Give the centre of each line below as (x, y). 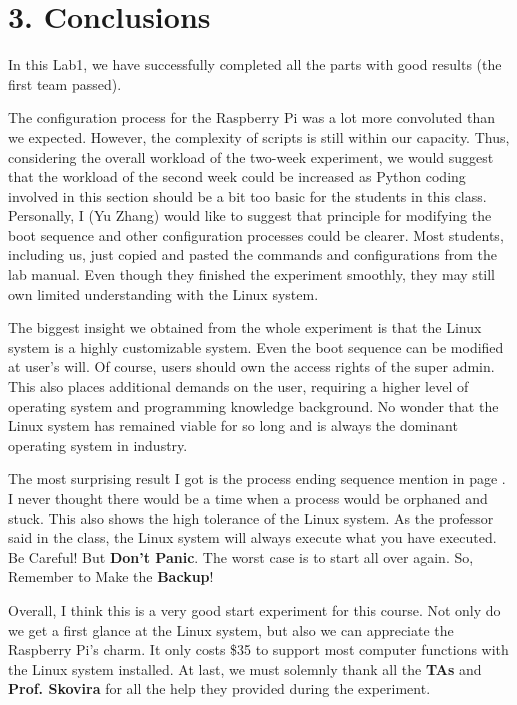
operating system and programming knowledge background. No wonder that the (253, 405)
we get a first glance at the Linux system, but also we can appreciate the (231, 629)
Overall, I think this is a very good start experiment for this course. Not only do (254, 609)
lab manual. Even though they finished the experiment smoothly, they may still (252, 274)
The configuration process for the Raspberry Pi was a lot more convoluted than (252, 117)
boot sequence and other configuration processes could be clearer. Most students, (256, 234)
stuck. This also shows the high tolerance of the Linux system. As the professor (251, 517)
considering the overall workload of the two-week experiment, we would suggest (251, 156)
